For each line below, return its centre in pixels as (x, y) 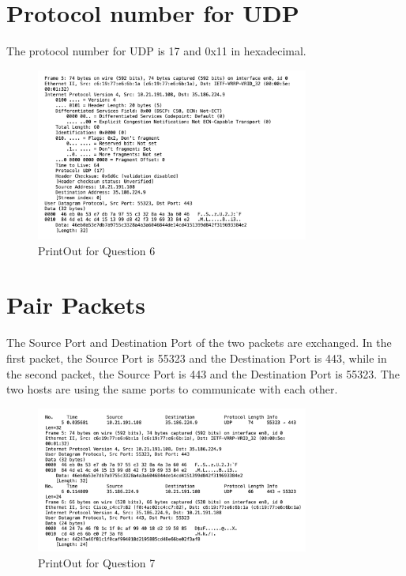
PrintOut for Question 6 (97, 250)
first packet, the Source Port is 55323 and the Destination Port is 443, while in (197, 358)
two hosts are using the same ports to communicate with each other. (172, 389)
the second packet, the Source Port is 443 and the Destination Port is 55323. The (203, 373)
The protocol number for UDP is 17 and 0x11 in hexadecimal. (156, 51)
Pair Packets (76, 305)
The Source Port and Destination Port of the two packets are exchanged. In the (199, 343)
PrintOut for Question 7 (97, 562)
